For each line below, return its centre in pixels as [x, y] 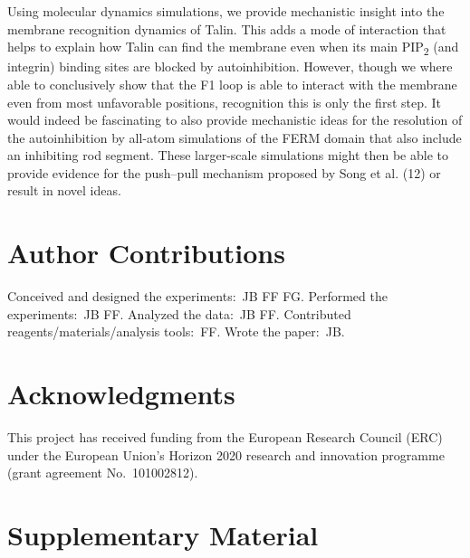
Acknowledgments [121, 394]
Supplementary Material [163, 535]
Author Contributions [146, 253]
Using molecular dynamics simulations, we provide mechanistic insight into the [226, 11]
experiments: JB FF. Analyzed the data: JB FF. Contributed [179, 313]
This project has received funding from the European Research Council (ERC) [225, 437]
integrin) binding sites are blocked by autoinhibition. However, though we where [230, 66]
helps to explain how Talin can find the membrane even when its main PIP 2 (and [233, 47]
